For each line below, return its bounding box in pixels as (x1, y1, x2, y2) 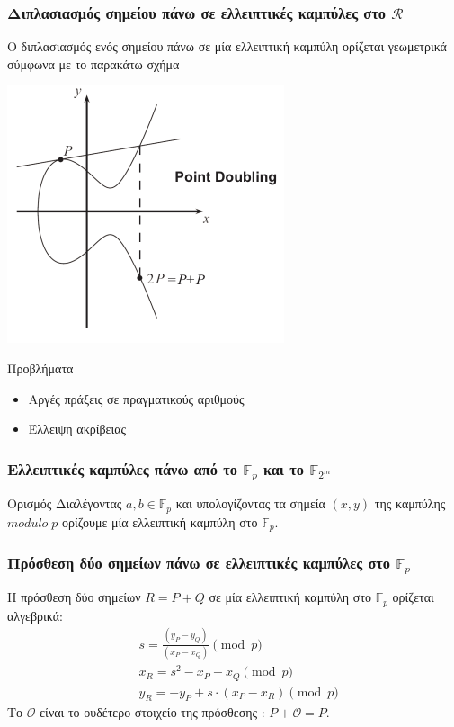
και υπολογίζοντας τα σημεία (175, 494, 325, 513)
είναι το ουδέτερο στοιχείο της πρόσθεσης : (40, 703, 265, 722)
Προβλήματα (7, 359, 74, 377)
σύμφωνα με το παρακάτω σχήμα (7, 54, 180, 73)
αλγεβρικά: (7, 606, 63, 624)
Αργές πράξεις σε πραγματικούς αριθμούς (28, 389, 245, 408)
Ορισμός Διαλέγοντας (7, 494, 122, 513)
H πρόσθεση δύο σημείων (7, 588, 141, 606)
